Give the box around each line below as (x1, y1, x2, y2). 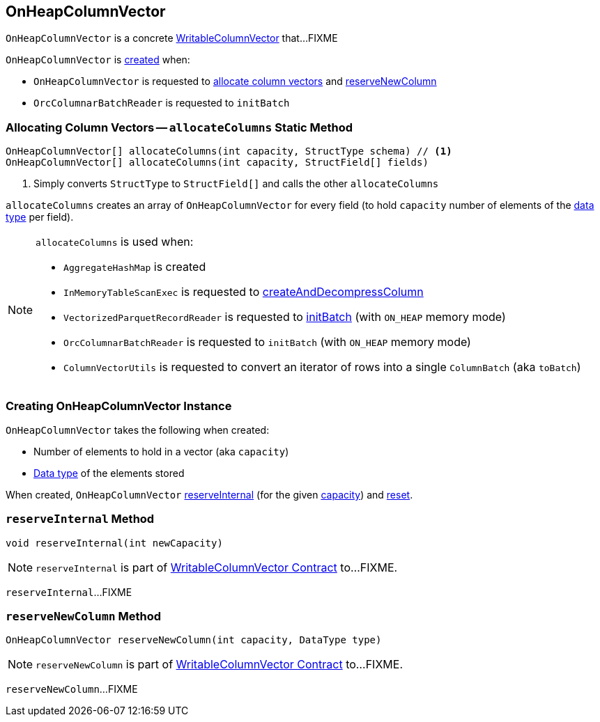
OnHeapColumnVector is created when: (6, 54, 190, 66)
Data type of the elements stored (33, 466, 185, 479)
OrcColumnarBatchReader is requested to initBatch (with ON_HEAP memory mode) (63, 335, 471, 350)
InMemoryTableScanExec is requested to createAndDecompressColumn (63, 285, 424, 299)
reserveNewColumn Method (6, 609, 162, 624)
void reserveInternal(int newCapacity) (6, 537, 223, 549)
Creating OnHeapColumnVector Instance (6, 398, 232, 413)
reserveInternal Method (6, 512, 155, 526)
